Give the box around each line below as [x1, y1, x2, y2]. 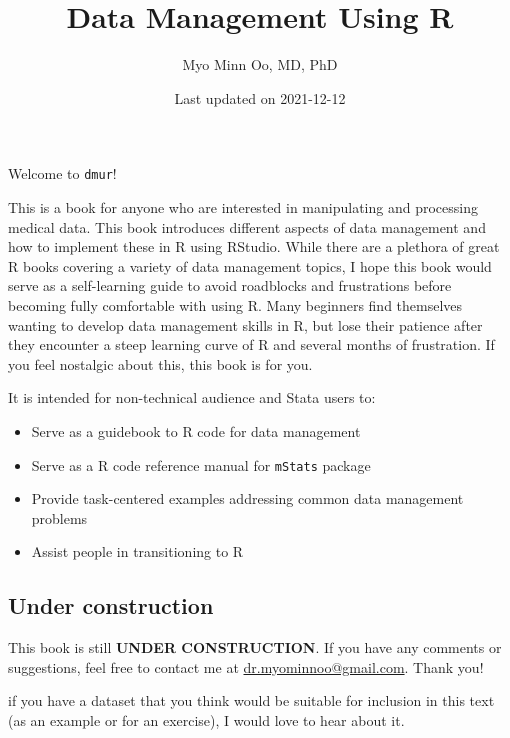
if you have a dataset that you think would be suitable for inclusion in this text [8, 690, 495, 711]
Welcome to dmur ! [8, 163, 117, 184]
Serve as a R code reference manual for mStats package [31, 454, 371, 475]
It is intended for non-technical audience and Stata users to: [8, 387, 376, 408]
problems [31, 507, 88, 528]
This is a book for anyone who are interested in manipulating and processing [8, 196, 478, 217]
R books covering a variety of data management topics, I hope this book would [8, 255, 492, 276]
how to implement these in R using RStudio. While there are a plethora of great [8, 236, 500, 257]
